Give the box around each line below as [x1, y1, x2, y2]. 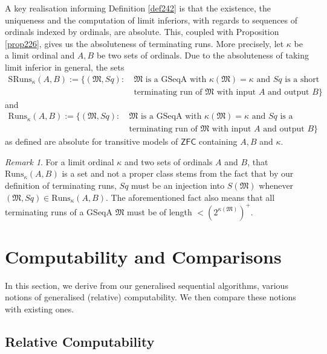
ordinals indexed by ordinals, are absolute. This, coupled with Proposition [5, 25, 279, 38]
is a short [285, 75, 320, 84]
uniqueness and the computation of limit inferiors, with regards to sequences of [5, 13, 298, 26]
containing [199, 135, 238, 148]
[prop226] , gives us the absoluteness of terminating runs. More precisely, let [5, 37, 284, 49]
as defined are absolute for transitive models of [5, 135, 178, 148]
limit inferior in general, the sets [5, 60, 125, 73]
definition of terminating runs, [5, 179, 117, 192]
